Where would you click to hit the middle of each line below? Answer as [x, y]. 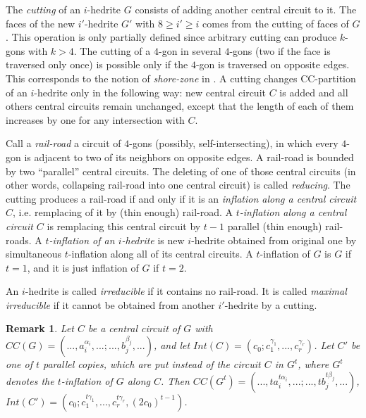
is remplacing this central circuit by [124, 226]
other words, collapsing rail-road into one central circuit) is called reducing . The [178, 185]
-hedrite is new [153, 240]
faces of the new [41, 23]
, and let [172, 345]
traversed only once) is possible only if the [97, 64]
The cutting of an [43, 9]
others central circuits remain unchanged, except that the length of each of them [180, 106]
